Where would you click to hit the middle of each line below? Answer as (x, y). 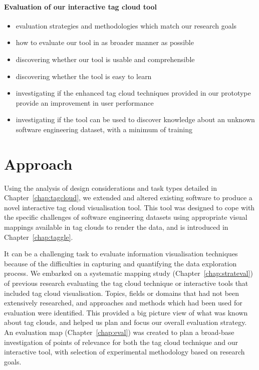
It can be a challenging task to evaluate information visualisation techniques (121, 254)
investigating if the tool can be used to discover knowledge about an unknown (135, 119)
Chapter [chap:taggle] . (39, 237)
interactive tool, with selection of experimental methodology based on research (124, 352)
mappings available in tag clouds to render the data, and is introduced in (116, 227)
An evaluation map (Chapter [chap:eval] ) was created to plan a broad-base (119, 332)
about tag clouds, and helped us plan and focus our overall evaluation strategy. (125, 322)
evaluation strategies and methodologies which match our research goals (126, 25)
